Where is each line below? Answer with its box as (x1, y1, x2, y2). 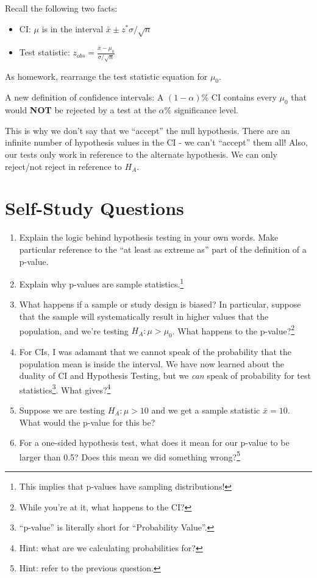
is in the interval (41, 22, 104, 35)
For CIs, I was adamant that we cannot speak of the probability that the (19, 345, 291, 358)
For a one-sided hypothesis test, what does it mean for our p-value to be (19, 436, 290, 449)
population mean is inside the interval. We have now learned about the (19, 357, 285, 370)
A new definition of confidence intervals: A (5, 91, 164, 104)
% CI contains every (201, 91, 277, 104)
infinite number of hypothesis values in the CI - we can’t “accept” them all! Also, (5, 136, 308, 149)
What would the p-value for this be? (19, 415, 155, 428)
